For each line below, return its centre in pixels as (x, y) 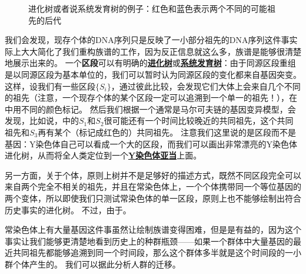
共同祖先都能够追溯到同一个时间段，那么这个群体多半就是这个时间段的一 (153, 252)
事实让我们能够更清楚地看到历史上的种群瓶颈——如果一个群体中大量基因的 (149, 241)
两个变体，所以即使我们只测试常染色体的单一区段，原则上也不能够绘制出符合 (153, 198)
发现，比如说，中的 (42, 121)
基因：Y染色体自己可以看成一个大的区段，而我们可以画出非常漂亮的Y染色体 (151, 143)
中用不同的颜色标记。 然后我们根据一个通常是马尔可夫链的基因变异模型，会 (150, 109)
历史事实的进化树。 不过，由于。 (68, 209)
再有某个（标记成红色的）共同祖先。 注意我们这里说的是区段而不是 (167, 132)
